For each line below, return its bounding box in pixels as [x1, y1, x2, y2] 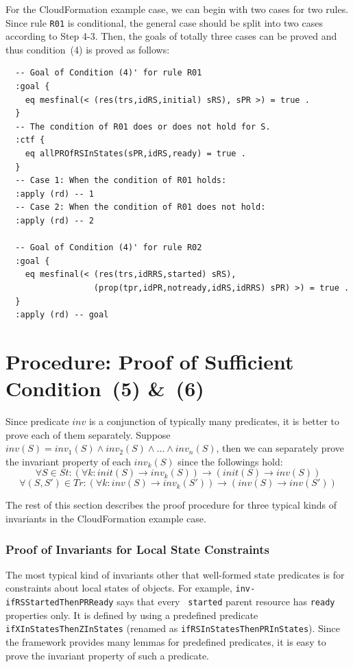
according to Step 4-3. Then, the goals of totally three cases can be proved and [5, 29, 337, 43]
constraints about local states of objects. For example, [5, 581, 232, 595]
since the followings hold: [178, 454, 283, 468]
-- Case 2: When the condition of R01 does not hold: [15, 202, 266, 213]
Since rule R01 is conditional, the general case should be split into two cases [5, 15, 324, 29]
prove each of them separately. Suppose [5, 427, 171, 441]
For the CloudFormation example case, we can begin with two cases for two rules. [5, 2, 349, 16]
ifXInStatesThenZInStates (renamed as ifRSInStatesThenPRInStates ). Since [5, 621, 340, 635]
